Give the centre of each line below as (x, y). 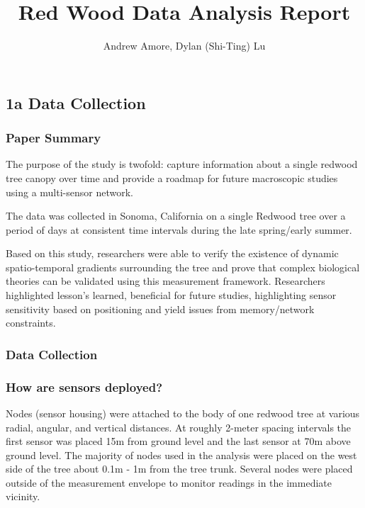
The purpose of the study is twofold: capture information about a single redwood (182, 164)
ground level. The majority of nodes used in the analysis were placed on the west (181, 455)
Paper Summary (54, 138)
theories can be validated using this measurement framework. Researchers (165, 281)
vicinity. (23, 496)
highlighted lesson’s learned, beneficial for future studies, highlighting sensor (171, 295)
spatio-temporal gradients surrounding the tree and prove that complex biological (183, 267)
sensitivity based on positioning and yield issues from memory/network (160, 309)
